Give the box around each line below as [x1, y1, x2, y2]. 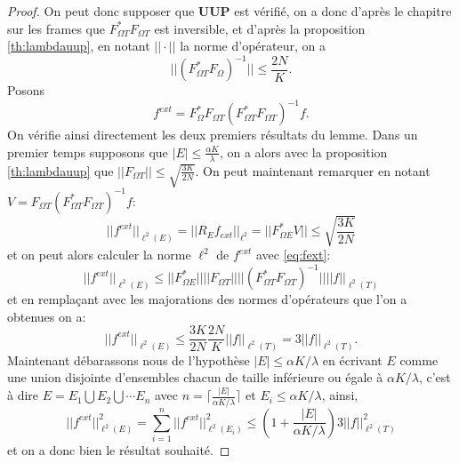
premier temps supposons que [7, 142, 168, 161]
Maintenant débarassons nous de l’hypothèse [7, 350, 250, 369]
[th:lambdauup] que [7, 161, 114, 180]
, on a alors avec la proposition [219, 142, 388, 161]
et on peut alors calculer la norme [7, 245, 191, 264]
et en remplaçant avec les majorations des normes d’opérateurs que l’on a [7, 290, 407, 308]
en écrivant [322, 350, 382, 369]
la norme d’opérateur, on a [180, 36, 326, 55]
